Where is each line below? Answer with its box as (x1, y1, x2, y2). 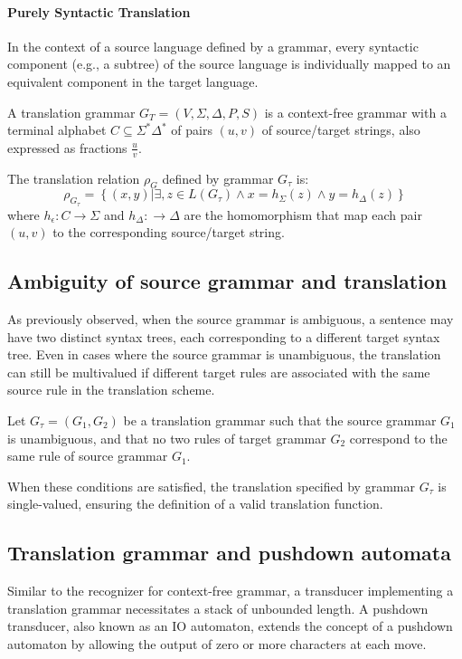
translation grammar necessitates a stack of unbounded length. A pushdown (7, 598, 429, 617)
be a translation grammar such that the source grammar (123, 410, 437, 429)
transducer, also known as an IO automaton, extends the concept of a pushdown (7, 616, 453, 635)
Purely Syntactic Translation (7, 2, 191, 21)
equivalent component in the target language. (7, 72, 259, 91)
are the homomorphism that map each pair (184, 205, 422, 224)
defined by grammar (162, 168, 274, 187)
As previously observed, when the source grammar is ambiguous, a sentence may (7, 309, 454, 328)
